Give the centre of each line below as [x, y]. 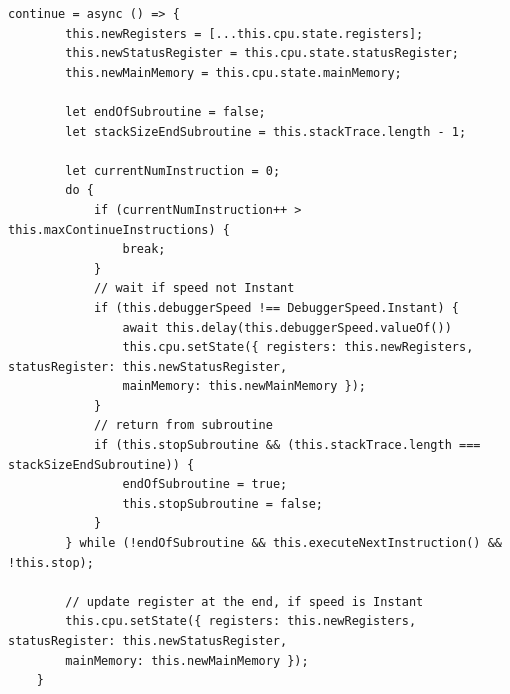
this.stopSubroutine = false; [222, 503]
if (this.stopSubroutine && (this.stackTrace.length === [287, 445]
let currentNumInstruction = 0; [173, 170]
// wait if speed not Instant [194, 288]
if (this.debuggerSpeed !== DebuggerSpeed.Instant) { [276, 307]
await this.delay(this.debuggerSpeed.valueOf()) [287, 327]
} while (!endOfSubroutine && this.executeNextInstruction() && [283, 543]
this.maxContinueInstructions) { [119, 229]
